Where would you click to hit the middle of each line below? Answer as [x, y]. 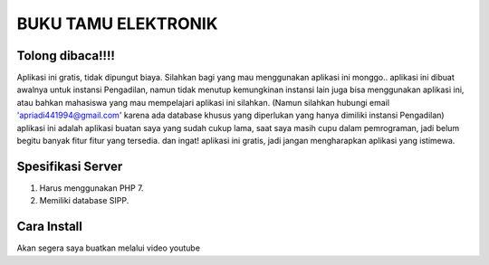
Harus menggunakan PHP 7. [91, 188]
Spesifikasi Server [70, 166]
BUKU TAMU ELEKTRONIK [117, 24]
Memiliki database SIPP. [84, 201]
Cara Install [50, 227]
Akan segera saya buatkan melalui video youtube [109, 248]
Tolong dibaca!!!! [66, 56]
